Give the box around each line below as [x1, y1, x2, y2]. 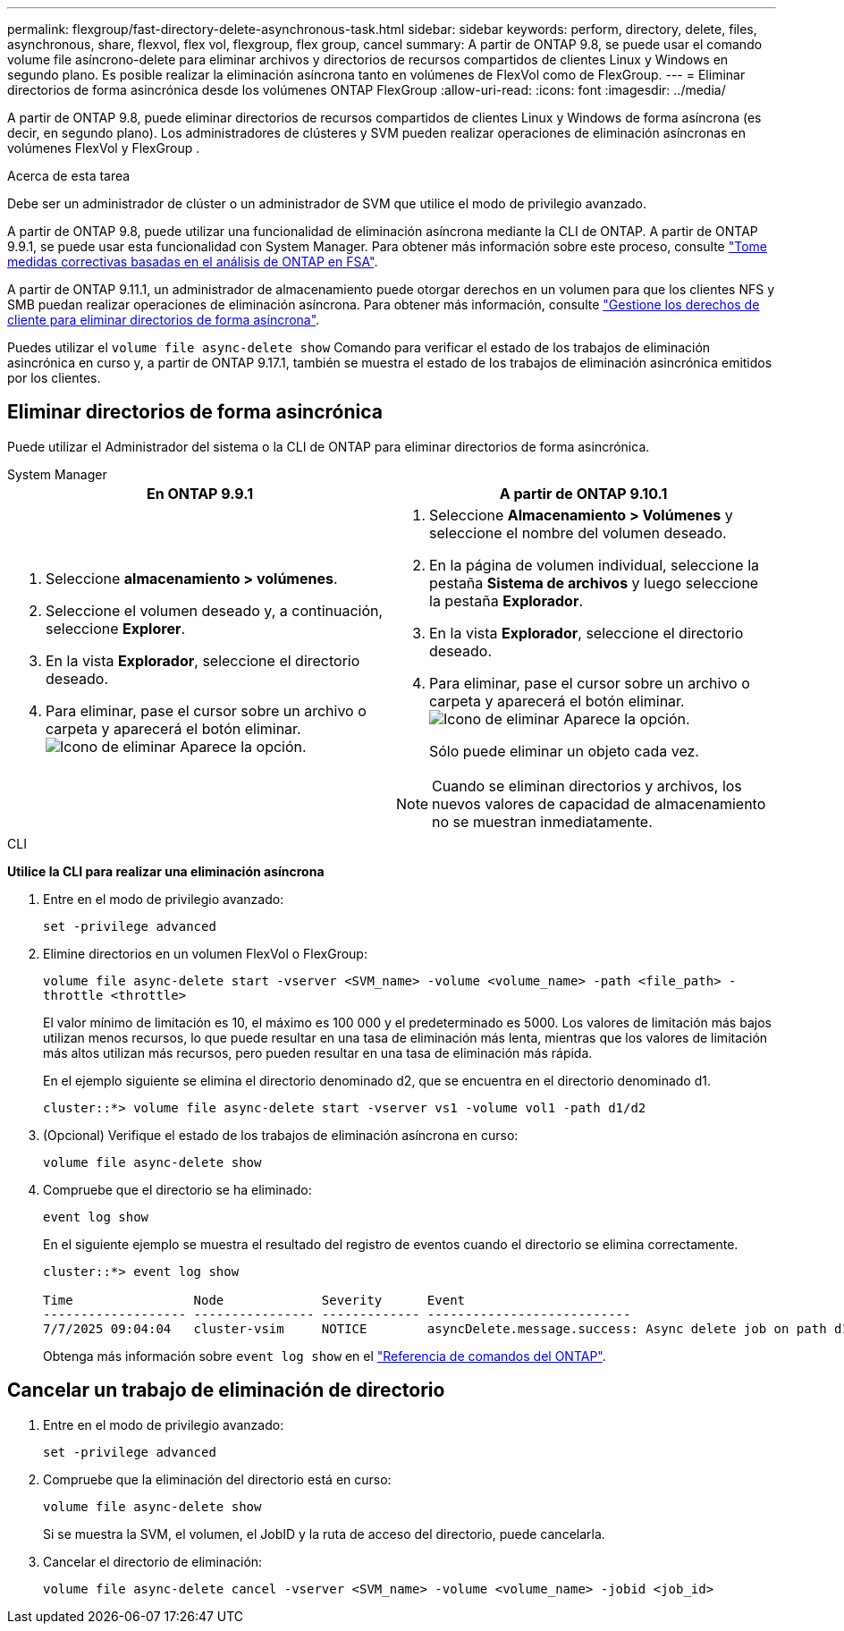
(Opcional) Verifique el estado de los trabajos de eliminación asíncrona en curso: [43, 1127, 519, 1143]
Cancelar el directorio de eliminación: [43, 1553, 263, 1569]
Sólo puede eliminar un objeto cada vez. [429, 741, 699, 760]
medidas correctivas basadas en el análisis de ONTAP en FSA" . [7, 254, 378, 269]
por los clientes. [7, 370, 101, 385]
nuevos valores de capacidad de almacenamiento [432, 794, 766, 813]
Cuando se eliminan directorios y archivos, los [432, 776, 742, 795]
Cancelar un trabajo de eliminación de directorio [7, 1379, 445, 1402]
